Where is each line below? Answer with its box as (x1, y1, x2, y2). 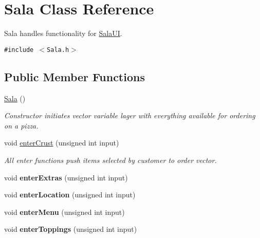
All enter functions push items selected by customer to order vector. (4, 154, 217, 165)
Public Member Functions (4, 68, 145, 84)
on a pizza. (4, 120, 39, 131)
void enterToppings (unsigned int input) (4, 224, 137, 234)
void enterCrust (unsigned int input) (4, 137, 119, 148)
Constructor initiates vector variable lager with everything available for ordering (4, 110, 255, 121)
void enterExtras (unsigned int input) (4, 172, 128, 182)
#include (4, 46, 34, 53)
